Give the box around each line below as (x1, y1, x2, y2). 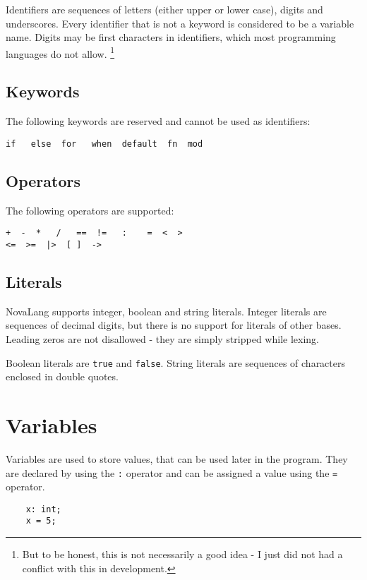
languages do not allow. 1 (6, 44, 115, 61)
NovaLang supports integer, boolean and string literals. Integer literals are (6, 303, 327, 318)
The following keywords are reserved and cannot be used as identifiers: (6, 114, 311, 128)
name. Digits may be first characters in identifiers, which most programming (6, 30, 336, 44)
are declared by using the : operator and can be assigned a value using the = (6, 465, 338, 480)
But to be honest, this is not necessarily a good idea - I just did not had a (22, 547, 343, 562)
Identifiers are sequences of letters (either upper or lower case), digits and (6, 2, 323, 16)
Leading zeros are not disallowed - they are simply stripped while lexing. (6, 331, 319, 346)
